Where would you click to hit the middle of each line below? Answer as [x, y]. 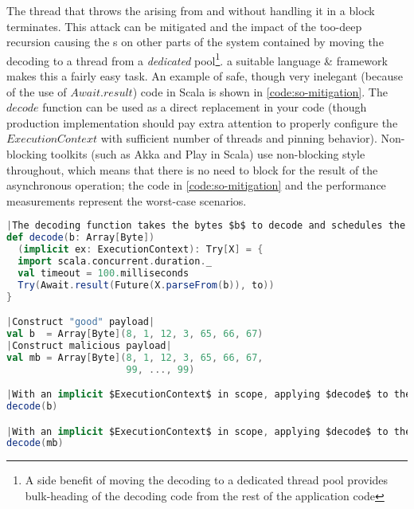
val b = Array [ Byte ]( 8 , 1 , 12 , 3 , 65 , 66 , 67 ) [135, 334]
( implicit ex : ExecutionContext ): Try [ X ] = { [141, 250]
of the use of [37, 91]
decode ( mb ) [35, 443]
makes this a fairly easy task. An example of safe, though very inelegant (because [205, 76]
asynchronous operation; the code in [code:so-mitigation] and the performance [196, 185]
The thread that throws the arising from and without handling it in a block [191, 10]
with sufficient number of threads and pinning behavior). [239, 138]
